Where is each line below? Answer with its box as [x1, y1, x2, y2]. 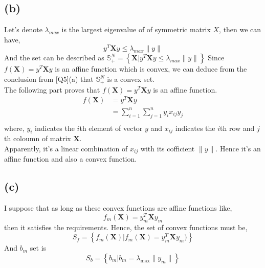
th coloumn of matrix [4, 133, 71, 144]
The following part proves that [4, 84, 100, 95]
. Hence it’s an [215, 143, 261, 153]
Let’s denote [4, 24, 42, 35]
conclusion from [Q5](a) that [4, 74, 94, 84]
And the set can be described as [4, 52, 104, 63]
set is [30, 242, 47, 253]
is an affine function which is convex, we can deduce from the [55, 63, 247, 74]
